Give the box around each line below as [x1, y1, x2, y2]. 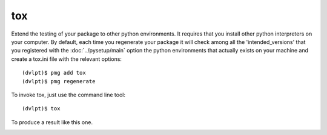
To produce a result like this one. [11, 118, 93, 126]
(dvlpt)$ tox [22, 105, 61, 112]
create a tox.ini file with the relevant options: [11, 55, 122, 63]
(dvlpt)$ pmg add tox [22, 69, 86, 77]
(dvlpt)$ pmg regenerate [22, 78, 96, 84]
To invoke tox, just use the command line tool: [11, 91, 125, 98]
